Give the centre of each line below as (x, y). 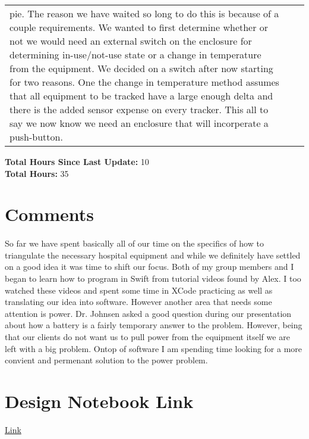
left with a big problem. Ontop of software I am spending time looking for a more (154, 348)
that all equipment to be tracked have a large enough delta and (141, 96)
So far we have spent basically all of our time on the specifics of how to (134, 243)
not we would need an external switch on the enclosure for (131, 41)
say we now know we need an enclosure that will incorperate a (139, 123)
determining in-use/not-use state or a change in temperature (135, 55)
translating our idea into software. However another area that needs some (138, 302)
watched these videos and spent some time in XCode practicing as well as (139, 290)
